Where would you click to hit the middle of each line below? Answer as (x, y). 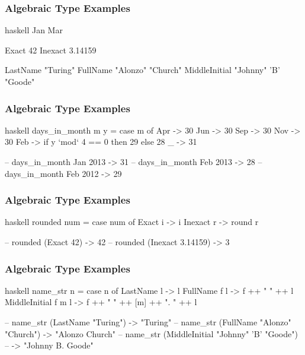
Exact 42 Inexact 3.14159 (51, 50)
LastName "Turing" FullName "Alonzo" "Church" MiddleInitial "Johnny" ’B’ (142, 70)
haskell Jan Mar (34, 30)
